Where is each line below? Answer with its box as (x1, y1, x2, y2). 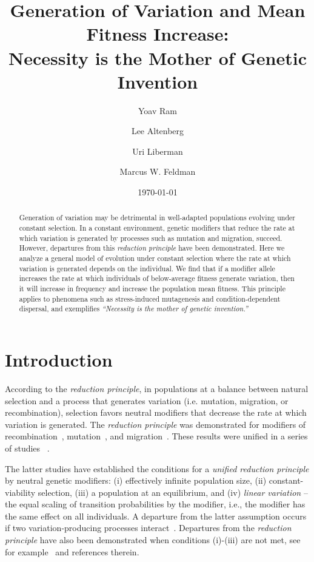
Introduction (5, 347, 113, 372)
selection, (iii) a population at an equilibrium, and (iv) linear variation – (38, 486, 308, 498)
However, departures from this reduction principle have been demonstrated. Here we (19, 243, 285, 253)
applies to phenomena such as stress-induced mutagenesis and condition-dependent (19, 293, 281, 303)
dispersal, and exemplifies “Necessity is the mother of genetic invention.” (19, 303, 249, 314)
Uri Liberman (132, 144, 183, 157)
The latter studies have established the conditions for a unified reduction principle (5, 462, 309, 475)
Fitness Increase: (86, 21, 229, 46)
